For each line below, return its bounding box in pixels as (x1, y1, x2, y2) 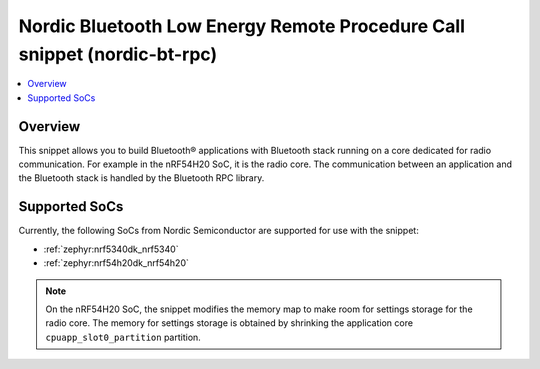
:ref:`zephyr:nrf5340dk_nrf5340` (43, 243, 179, 255)
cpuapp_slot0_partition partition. (45, 331, 202, 343)
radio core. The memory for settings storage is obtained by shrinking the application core (45, 317, 414, 329)
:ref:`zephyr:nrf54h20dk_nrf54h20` (43, 257, 189, 269)
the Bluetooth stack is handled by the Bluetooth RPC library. (18, 172, 265, 184)
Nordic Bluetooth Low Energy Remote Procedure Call (18, 15, 465, 37)
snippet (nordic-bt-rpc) (18, 43, 218, 65)
